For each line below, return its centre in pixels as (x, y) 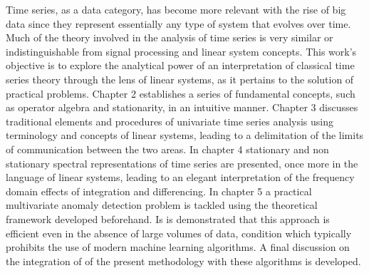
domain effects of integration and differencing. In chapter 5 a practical (159, 191)
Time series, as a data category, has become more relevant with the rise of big (176, 9)
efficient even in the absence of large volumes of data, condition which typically (179, 233)
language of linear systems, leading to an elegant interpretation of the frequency (180, 177)
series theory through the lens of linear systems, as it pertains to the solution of (180, 79)
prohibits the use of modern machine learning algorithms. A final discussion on (178, 247)
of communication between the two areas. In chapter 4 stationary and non (167, 149)
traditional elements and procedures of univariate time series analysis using (170, 121)
